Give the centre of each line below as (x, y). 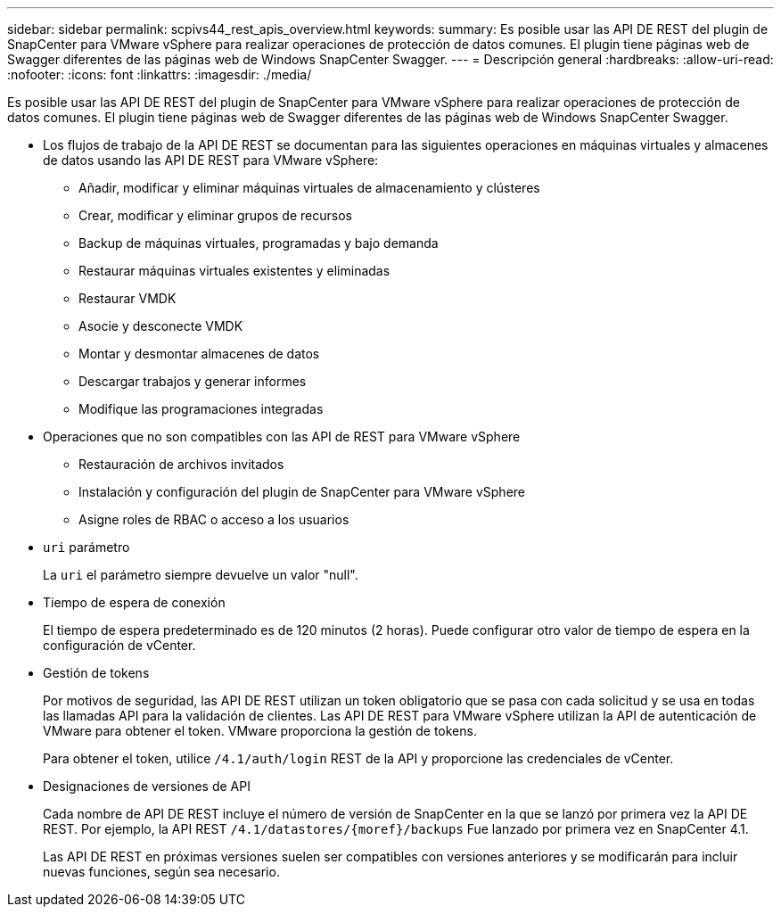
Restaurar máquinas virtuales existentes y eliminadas (234, 271)
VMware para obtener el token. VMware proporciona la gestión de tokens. (260, 731)
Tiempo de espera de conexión (134, 602)
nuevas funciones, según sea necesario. (161, 872)
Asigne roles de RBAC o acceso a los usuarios (214, 519)
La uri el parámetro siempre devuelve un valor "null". (201, 575)
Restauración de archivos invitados (181, 464)
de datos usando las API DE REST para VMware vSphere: (211, 160)
